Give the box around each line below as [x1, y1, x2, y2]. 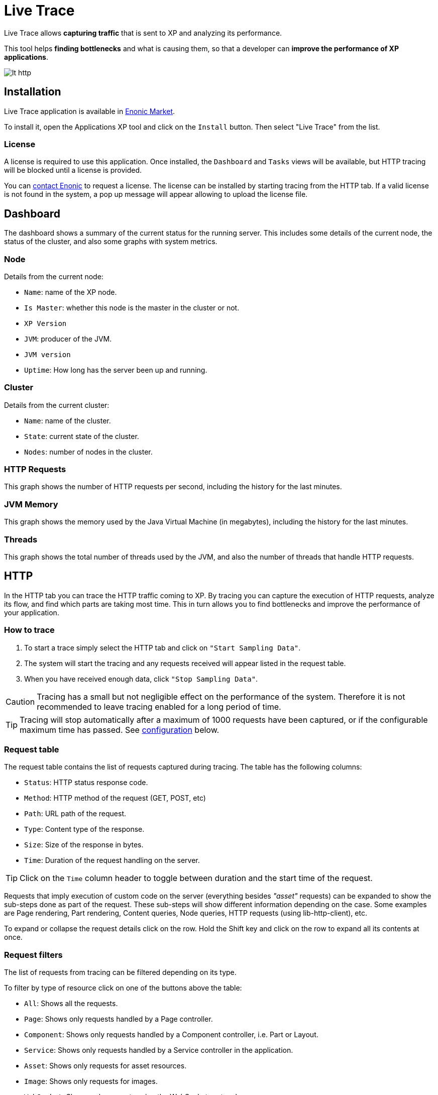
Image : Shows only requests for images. [24, 1077, 158, 1086]
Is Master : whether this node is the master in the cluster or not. [24, 303, 240, 312]
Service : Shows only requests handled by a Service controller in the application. [24, 1046, 293, 1055]
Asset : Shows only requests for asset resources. [24, 1061, 187, 1070]
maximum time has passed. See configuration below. [20, 724, 220, 735]
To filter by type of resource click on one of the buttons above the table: [4, 983, 242, 993]
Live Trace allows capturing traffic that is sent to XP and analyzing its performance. [4, 28, 282, 37]
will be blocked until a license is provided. [4, 166, 142, 175]
